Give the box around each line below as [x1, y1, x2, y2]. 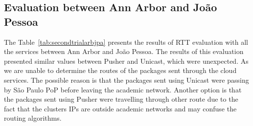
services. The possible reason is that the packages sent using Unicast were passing [4, 74, 249, 85]
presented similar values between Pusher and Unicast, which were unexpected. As [4, 55, 249, 66]
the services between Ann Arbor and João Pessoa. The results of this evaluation [4, 46, 244, 56]
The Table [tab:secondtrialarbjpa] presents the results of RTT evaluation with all [4, 36, 248, 47]
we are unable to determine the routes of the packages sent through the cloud [4, 65, 237, 75]
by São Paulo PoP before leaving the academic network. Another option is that [4, 84, 242, 94]
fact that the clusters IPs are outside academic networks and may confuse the [4, 103, 237, 113]
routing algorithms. [4, 113, 62, 123]
